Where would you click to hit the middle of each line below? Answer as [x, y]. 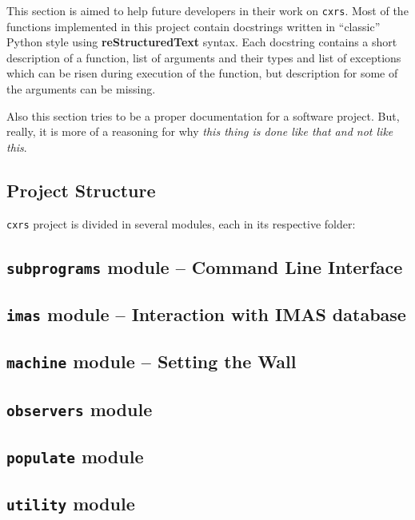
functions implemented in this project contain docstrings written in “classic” [194, 26]
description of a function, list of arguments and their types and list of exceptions [204, 57]
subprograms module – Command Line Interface [205, 266]
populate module [75, 456]
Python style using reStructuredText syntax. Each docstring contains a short [202, 42]
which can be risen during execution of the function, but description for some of [202, 73]
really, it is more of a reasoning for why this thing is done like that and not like [200, 131]
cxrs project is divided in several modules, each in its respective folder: [181, 223]
